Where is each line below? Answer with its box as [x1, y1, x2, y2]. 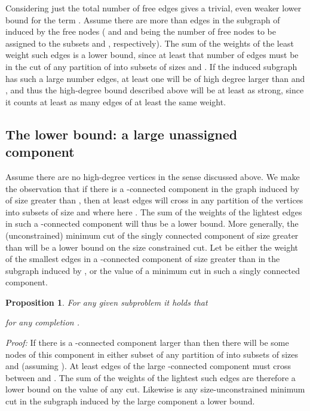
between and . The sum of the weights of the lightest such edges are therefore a [5, 371, 296, 383]
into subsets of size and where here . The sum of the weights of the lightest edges [5, 205, 302, 218]
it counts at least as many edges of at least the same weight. [5, 95, 226, 108]
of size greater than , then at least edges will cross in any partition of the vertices [5, 194, 303, 206]
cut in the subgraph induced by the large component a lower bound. [5, 395, 255, 407]
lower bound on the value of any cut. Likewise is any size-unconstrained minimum [5, 383, 305, 395]
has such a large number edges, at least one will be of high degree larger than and [5, 72, 305, 84]
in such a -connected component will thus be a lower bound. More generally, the [5, 217, 299, 230]
